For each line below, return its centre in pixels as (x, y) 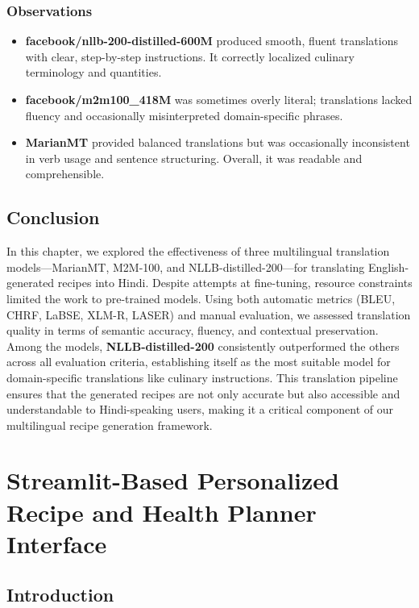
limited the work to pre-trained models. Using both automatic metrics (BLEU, (201, 298)
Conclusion (53, 217)
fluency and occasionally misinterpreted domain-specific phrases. (184, 115)
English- (388, 267)
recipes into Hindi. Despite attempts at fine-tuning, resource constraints (235, 283)
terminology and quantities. (93, 72)
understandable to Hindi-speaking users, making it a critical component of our (200, 409)
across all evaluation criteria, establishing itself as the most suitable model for (199, 362)
